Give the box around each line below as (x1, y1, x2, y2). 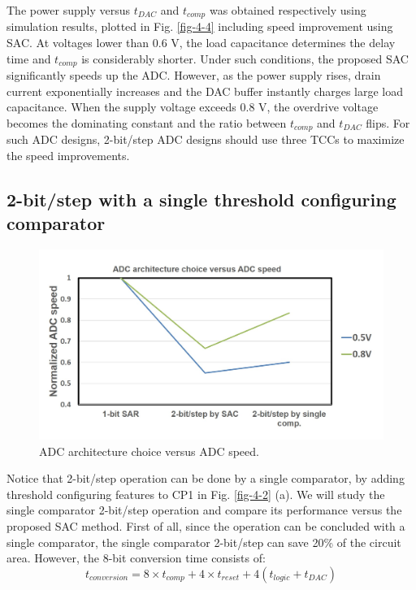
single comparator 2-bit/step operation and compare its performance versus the (6, 501, 402, 518)
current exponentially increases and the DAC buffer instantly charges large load (6, 82, 404, 99)
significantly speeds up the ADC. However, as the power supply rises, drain (6, 67, 381, 84)
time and (6, 50, 51, 67)
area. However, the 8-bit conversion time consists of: (6, 549, 266, 566)
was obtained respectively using (209, 2, 366, 18)
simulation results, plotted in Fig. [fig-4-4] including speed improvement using (6, 18, 393, 35)
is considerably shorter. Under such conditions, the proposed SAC (81, 50, 409, 67)
